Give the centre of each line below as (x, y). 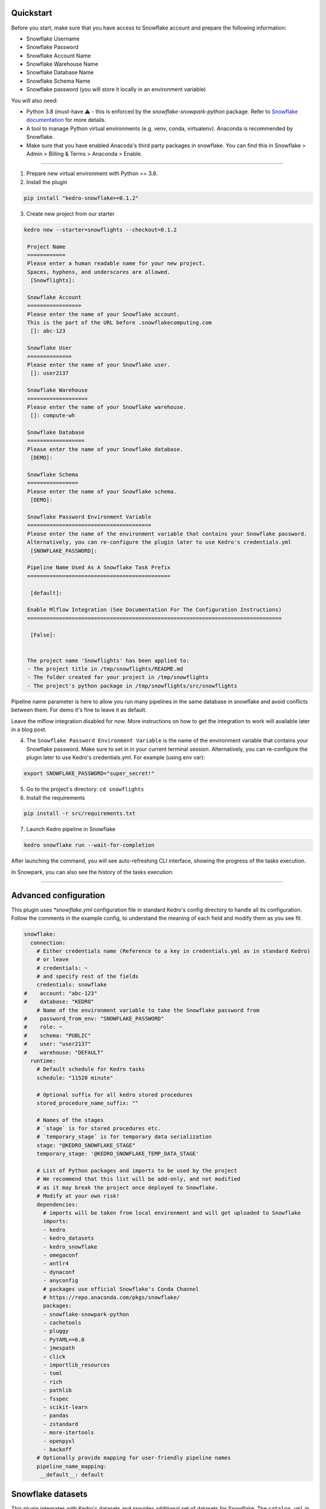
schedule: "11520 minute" (75, 1078)
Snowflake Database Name (60, 72)
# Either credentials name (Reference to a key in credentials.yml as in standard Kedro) (174, 951)
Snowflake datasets (49, 1494)
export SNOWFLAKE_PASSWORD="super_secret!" (89, 774)
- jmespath (59, 1348)
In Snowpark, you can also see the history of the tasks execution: (92, 872)
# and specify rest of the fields (88, 977)
